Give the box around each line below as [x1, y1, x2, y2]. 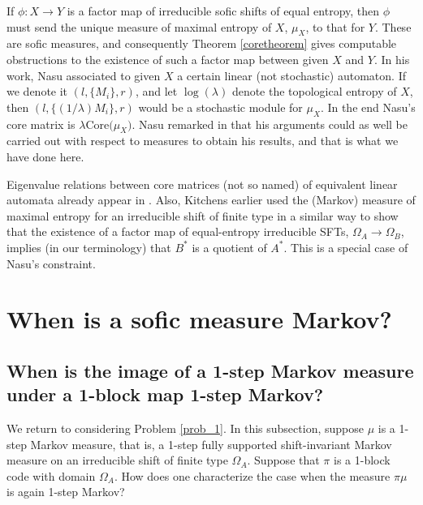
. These [374, 18, 412, 35]
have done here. [6, 148, 84, 165]
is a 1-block [334, 452, 391, 469]
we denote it [6, 83, 68, 100]
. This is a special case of [283, 238, 408, 255]
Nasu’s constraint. [6, 255, 96, 272]
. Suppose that [247, 452, 320, 469]
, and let [135, 83, 178, 100]
